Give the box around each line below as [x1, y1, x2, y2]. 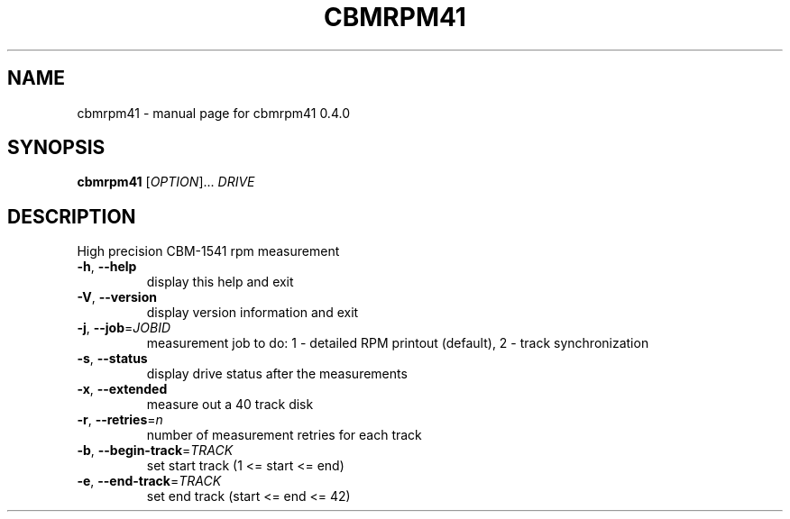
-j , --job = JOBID [77, 320, 171, 336]
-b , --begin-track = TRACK [77, 442, 234, 459]
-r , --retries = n [77, 412, 163, 428]
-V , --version [77, 289, 157, 305]
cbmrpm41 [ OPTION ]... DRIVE [77, 174, 255, 190]
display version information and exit [146, 305, 359, 321]
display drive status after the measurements [146, 366, 408, 382]
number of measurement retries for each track [146, 427, 422, 443]
